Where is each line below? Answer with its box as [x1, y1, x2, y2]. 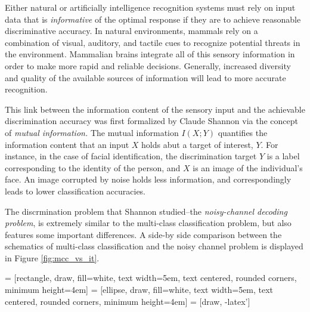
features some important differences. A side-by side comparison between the [5, 228, 282, 240]
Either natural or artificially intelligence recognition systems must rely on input [5, 1, 296, 13]
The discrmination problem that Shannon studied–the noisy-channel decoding [5, 205, 287, 217]
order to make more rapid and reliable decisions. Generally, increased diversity [5, 59, 291, 72]
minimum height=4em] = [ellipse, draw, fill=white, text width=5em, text [5, 283, 274, 296]
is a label [266, 150, 300, 162]
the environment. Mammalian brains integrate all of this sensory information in [5, 48, 295, 60]
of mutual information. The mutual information [5, 126, 179, 138]
